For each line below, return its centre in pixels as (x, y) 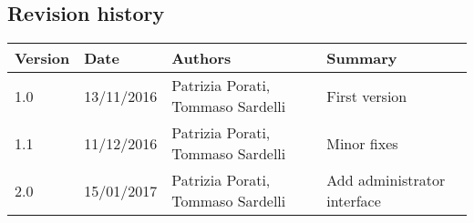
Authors (201, 58)
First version (367, 96)
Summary (362, 58)
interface (354, 201)
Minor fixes (362, 143)
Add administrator (386, 180)
